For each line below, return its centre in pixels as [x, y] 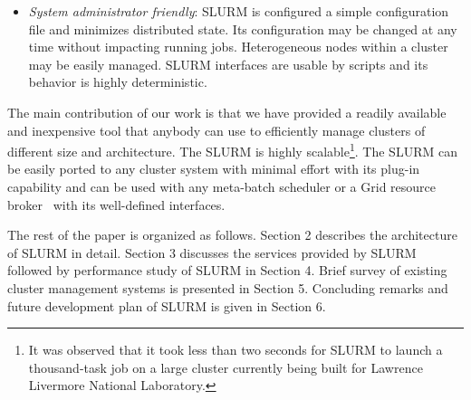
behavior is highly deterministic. [118, 82]
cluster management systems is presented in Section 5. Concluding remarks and [228, 287]
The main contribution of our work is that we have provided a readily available [227, 112]
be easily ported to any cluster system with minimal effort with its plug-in [214, 169]
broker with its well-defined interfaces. [116, 204]
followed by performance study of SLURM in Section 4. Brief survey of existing [227, 270]
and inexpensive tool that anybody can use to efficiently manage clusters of [216, 130]
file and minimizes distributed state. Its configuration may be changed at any [243, 29]
